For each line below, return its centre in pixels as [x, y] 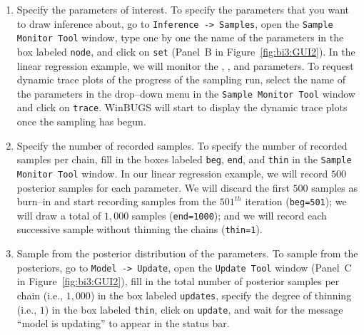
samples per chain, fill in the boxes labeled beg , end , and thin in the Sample [184, 159]
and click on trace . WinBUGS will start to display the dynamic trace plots [182, 107]
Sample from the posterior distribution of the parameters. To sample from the [187, 253]
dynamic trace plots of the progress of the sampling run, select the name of [181, 79]
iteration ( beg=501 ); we [296, 201]
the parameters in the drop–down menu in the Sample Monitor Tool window [186, 93]
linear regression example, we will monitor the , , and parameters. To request [185, 65]
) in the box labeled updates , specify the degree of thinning [221, 295]
